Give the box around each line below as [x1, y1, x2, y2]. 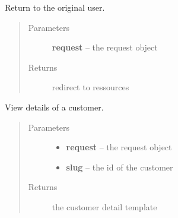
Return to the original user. [5, 1, 105, 13]
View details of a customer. [5, 100, 104, 113]
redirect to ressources [52, 81, 129, 93]
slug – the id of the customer [66, 160, 173, 173]
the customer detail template [52, 200, 157, 213]
